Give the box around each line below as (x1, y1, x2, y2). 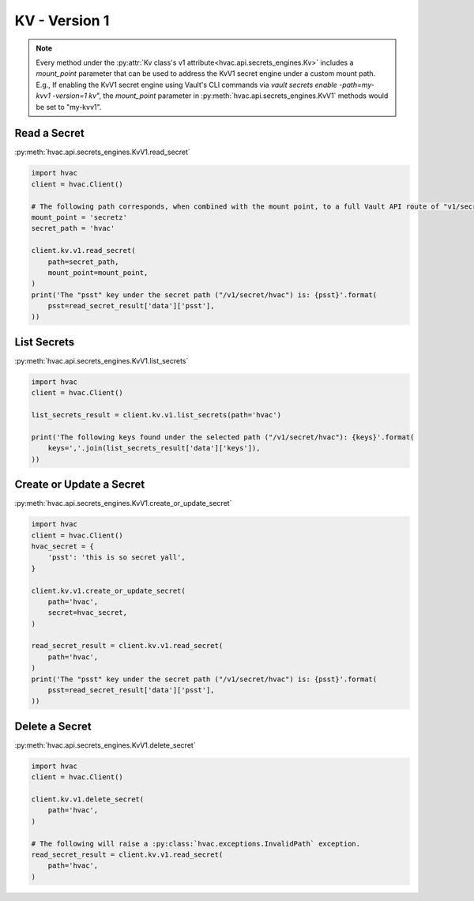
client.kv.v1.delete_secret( (31, 795, 145, 804)
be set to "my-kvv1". (36, 102, 102, 111)
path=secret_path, (47, 257, 119, 266)
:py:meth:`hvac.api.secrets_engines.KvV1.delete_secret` (14, 740, 197, 750)
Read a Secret (14, 126, 85, 140)
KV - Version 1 (14, 12, 110, 29)
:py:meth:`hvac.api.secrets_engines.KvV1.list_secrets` (14, 356, 189, 365)
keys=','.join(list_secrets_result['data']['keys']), (47, 443, 261, 453)
